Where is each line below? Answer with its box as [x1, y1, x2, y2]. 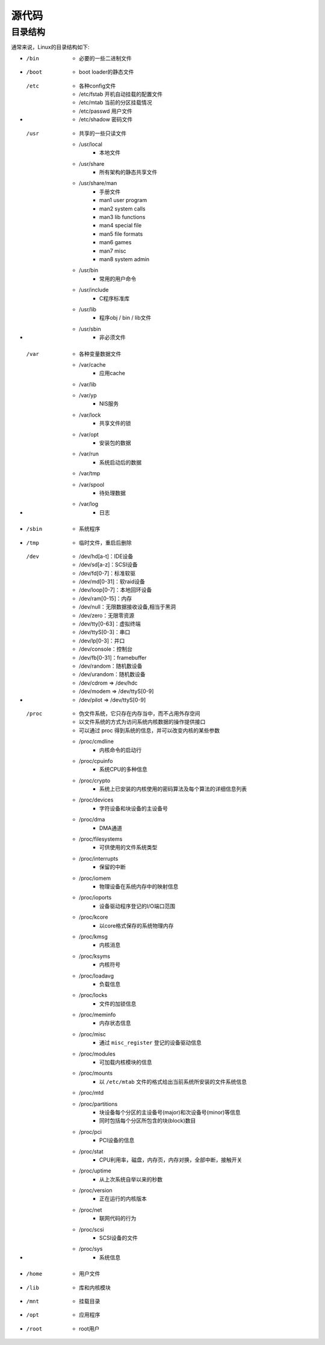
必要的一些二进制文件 [79, 54, 132, 62]
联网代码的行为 [99, 1215, 137, 1222]
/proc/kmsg [79, 932, 108, 940]
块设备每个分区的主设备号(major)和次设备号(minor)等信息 [99, 1109, 241, 1116]
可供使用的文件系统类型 [99, 844, 158, 851]
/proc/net [79, 1206, 102, 1214]
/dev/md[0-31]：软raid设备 [79, 578, 146, 585]
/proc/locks [79, 992, 108, 999]
